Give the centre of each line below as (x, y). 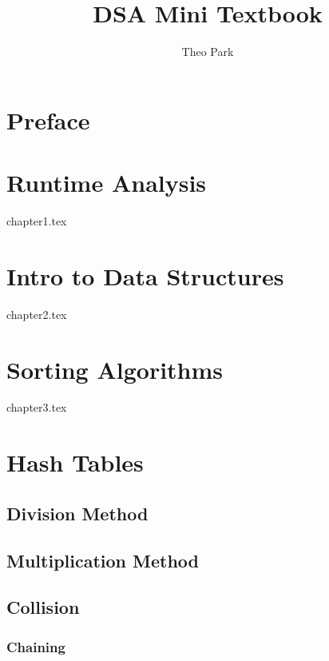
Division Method (77, 513)
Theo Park (208, 52)
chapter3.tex (37, 407)
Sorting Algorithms (115, 369)
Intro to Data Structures (145, 275)
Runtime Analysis (107, 183)
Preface (48, 119)
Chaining (36, 646)
